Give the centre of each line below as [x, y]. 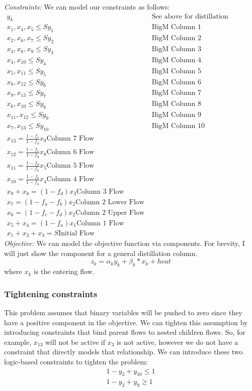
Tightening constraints [51, 293]
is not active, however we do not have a [178, 342]
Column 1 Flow [100, 223]
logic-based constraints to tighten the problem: [76, 362]
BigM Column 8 [176, 104]
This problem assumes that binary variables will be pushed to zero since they [123, 312]
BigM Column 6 [176, 82]
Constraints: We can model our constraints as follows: [87, 7]
